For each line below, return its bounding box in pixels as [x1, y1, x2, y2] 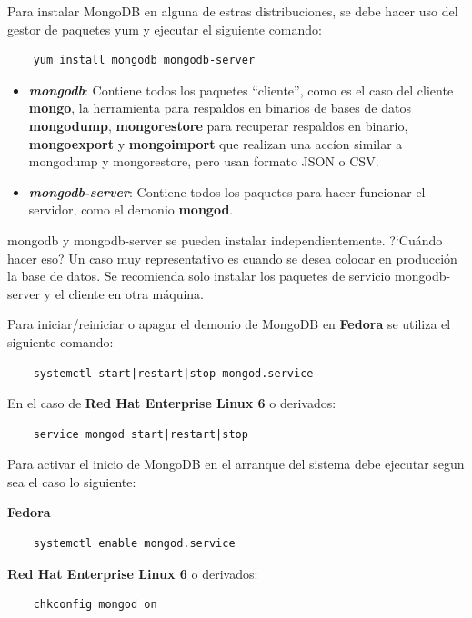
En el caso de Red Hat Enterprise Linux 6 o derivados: [7, 394, 336, 413]
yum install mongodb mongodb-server [33, 54, 256, 67]
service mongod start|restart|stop [33, 427, 248, 441]
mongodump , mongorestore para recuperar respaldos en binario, [28, 115, 408, 135]
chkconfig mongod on [33, 598, 157, 612]
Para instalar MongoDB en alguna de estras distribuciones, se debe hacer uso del [7, 2, 458, 20]
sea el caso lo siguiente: [7, 472, 136, 491]
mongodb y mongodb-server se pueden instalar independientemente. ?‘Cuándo [7, 230, 443, 249]
